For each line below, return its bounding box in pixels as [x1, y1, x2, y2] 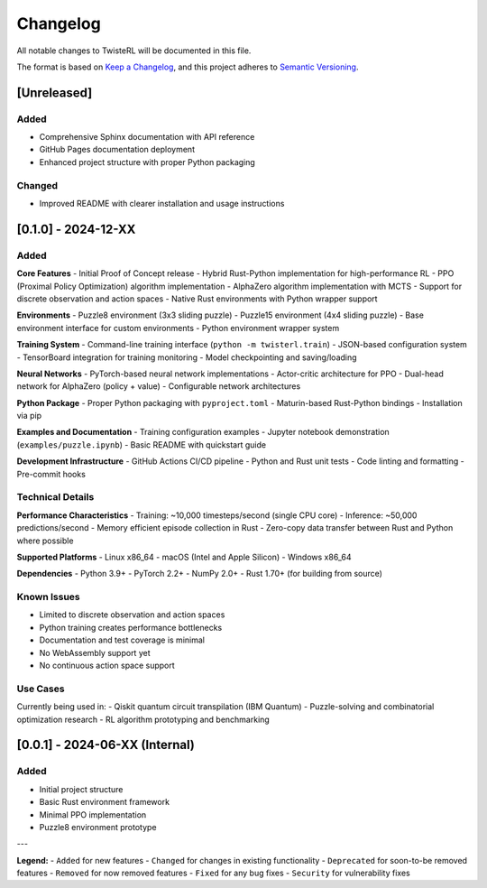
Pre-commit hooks [16, 468, 86, 479]
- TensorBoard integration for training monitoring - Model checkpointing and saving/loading [16, 352, 357, 363]
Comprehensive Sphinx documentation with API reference [39, 132, 255, 143]
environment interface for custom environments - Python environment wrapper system [16, 322, 340, 333]
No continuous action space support [39, 660, 175, 671]
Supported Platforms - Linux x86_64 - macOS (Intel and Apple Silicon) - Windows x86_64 [16, 551, 352, 562]
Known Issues [16, 591, 80, 604]
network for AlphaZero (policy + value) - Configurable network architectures [16, 381, 301, 392]
